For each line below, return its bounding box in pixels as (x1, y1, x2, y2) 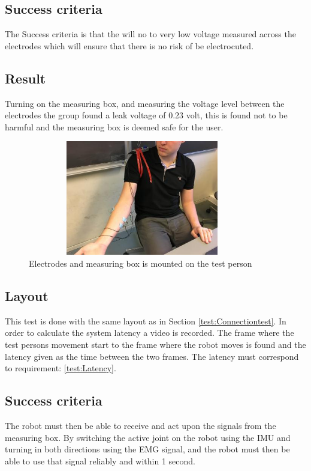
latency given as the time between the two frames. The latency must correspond (5, 350, 299, 362)
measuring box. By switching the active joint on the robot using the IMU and (5, 431, 291, 443)
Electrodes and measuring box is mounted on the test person (29, 257, 252, 269)
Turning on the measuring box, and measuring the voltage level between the (5, 97, 285, 109)
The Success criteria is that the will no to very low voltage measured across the (5, 28, 296, 40)
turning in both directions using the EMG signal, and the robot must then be (5, 443, 290, 455)
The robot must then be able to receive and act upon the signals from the (5, 419, 276, 431)
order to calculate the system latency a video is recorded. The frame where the (5, 326, 294, 339)
